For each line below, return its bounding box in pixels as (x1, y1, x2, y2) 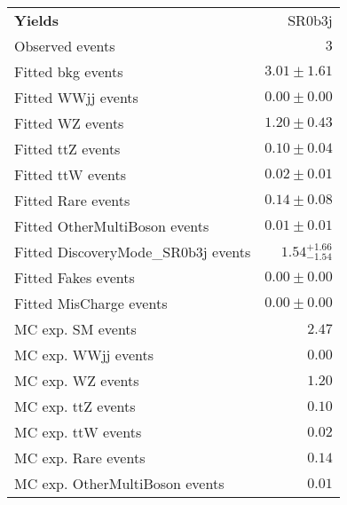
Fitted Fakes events (14, 267, 135, 288)
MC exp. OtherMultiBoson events (14, 473, 225, 493)
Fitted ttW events (14, 164, 127, 185)
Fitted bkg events (14, 61, 123, 82)
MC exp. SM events (14, 319, 137, 339)
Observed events (14, 36, 115, 56)
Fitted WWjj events (14, 87, 138, 107)
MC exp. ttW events (14, 422, 142, 442)
